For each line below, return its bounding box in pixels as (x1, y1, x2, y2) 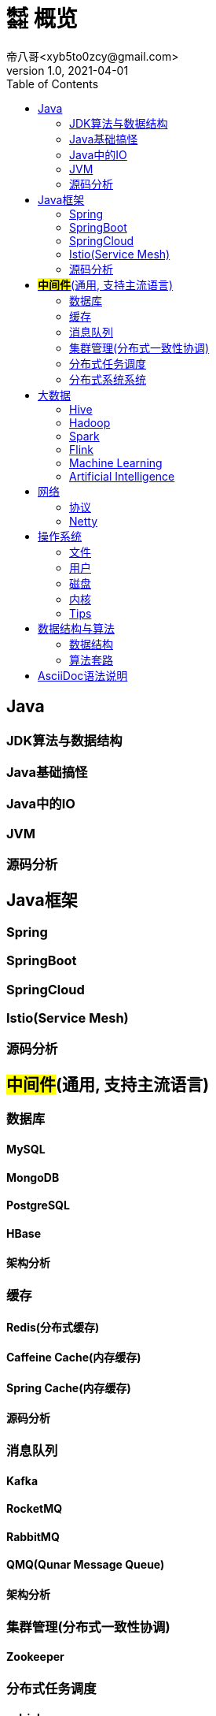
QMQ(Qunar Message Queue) (6, 1558, 165, 1572)
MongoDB (6, 1170, 60, 1184)
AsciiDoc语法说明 (38, 668, 128, 682)
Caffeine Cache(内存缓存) (6, 1350, 141, 1365)
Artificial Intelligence (69, 469, 175, 483)
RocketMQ (6, 1502, 63, 1516)
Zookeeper (6, 1650, 64, 1664)
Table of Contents (6, 76, 99, 91)
